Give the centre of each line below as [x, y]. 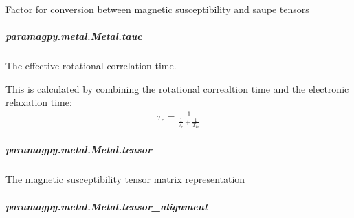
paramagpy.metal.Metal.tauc [74, 36]
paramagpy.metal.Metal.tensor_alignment [107, 206]
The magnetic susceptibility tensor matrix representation [125, 179]
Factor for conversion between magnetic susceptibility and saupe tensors [157, 9]
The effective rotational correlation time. [91, 66]
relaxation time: [39, 102]
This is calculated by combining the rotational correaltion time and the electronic [177, 88]
